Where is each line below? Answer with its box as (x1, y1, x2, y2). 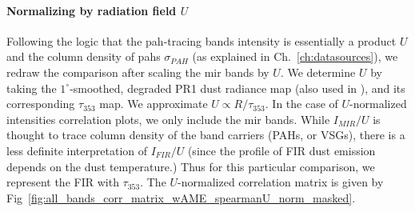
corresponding (6, 95, 75, 112)
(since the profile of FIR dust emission (187, 142, 376, 158)
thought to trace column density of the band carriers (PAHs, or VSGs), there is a (6, 126, 405, 143)
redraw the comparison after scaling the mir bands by (6, 63, 269, 80)
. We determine (280, 63, 356, 80)
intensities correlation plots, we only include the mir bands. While (6, 110, 330, 127)
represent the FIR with (6, 174, 119, 190)
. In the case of (265, 95, 338, 112)
